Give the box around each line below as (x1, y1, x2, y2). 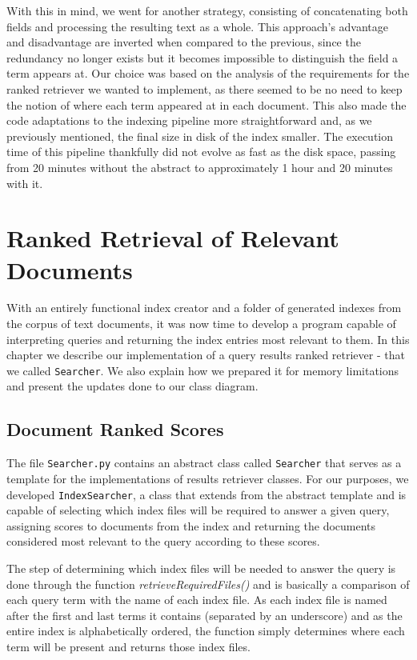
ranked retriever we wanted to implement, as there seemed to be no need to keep (6, 80, 403, 97)
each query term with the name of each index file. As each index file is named (6, 591, 387, 608)
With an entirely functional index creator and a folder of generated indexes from (6, 299, 402, 316)
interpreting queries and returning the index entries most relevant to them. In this (6, 330, 410, 347)
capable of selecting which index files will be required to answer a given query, (6, 502, 390, 518)
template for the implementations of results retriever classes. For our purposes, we (6, 470, 409, 486)
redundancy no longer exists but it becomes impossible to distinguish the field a (6, 49, 399, 66)
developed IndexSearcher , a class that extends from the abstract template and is (6, 486, 407, 502)
